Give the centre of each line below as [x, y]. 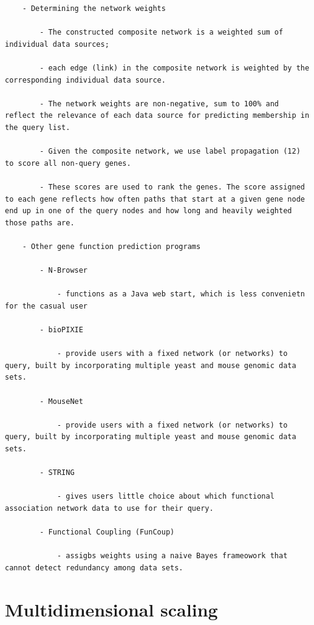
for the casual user [46, 306]
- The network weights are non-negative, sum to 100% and [159, 104]
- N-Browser [64, 271]
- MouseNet [61, 401]
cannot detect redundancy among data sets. [94, 568]
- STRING [57, 473]
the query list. [38, 127]
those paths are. [40, 223]
